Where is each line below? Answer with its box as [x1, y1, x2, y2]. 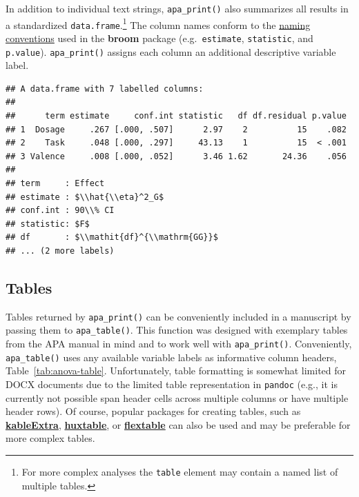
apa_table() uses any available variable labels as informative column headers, [6, 349, 337, 364]
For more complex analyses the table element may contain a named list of [21, 465, 338, 479]
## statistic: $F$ [6, 219, 90, 229]
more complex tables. [6, 431, 95, 445]
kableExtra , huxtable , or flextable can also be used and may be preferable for [6, 417, 351, 432]
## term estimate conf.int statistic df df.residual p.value [6, 111, 347, 121]
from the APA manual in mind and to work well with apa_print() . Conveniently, [6, 336, 352, 351]
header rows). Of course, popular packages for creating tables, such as [6, 404, 301, 418]
